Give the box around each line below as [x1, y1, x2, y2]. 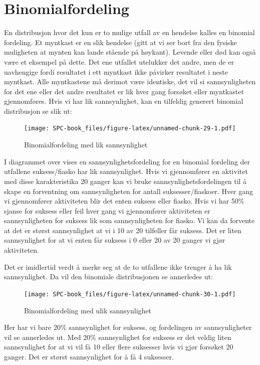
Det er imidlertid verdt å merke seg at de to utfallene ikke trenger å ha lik [4, 261, 232, 272]
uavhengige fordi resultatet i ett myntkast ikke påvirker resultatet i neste [4, 66, 228, 77]
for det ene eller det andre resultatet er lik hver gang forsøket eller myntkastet [4, 86, 244, 96]
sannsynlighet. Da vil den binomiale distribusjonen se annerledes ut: [4, 271, 213, 282]
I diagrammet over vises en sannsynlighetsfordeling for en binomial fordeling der [4, 156, 250, 166]
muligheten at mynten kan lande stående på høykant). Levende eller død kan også [4, 47, 256, 57]
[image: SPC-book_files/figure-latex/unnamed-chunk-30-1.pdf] [24, 290, 236, 298]
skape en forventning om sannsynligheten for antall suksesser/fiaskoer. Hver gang [4, 186, 253, 196]
